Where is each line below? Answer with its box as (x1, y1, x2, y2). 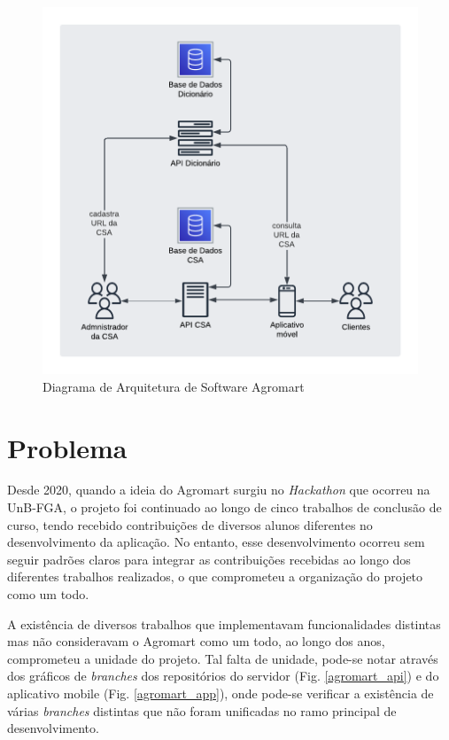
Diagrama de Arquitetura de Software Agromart (43, 377, 305, 395)
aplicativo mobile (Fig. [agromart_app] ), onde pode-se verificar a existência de (7, 683, 434, 702)
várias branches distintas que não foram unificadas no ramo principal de (7, 701, 397, 720)
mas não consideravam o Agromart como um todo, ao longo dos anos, (7, 632, 385, 650)
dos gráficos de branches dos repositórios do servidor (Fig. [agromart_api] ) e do (7, 666, 439, 685)
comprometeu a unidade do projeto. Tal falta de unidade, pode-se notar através (7, 649, 438, 667)
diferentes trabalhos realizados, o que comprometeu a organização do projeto (7, 567, 423, 586)
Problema (7, 429, 128, 465)
